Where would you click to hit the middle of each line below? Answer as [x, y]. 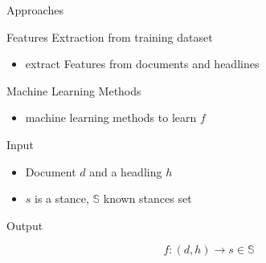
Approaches [35, 10]
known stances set [147, 198]
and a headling [126, 171]
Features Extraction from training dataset [110, 36]
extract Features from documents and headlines [142, 64]
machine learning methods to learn [111, 117]
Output [25, 225]
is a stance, [62, 198]
